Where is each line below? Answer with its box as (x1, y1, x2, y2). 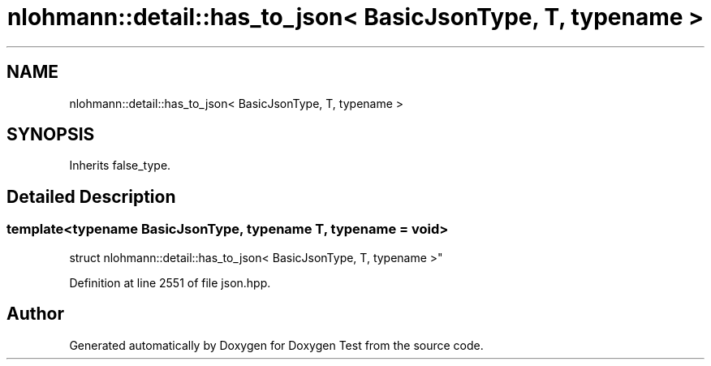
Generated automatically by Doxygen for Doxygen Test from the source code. (69, 338, 484, 352)
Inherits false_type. (69, 158, 171, 173)
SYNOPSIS (6, 124, 95, 145)
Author (6, 304, 64, 325)
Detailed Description (6, 186, 176, 207)
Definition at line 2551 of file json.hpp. (69, 275, 271, 290)
